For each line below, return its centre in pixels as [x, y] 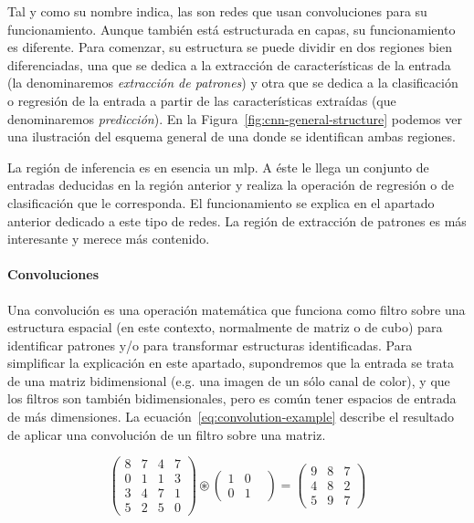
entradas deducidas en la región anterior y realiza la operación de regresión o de [231, 185]
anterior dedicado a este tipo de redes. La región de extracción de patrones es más [237, 220]
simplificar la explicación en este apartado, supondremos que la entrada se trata [231, 363]
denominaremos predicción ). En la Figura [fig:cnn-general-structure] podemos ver [235, 118]
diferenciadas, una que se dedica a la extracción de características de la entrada [229, 64]
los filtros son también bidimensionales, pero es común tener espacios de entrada [232, 398]
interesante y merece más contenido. [109, 239]
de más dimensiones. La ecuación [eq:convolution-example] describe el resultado [231, 417]
